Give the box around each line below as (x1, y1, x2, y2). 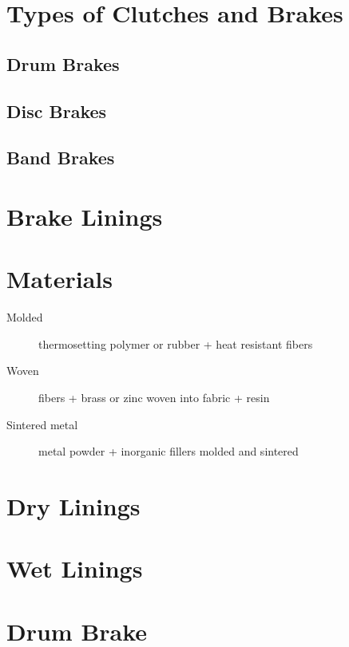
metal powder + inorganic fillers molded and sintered (38, 443, 299, 460)
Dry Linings (6, 489, 141, 522)
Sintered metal (6, 416, 78, 432)
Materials (6, 262, 113, 295)
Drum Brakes (6, 51, 120, 76)
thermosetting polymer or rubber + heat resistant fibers (38, 335, 313, 352)
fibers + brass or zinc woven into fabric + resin (38, 389, 270, 405)
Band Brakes (6, 145, 115, 170)
